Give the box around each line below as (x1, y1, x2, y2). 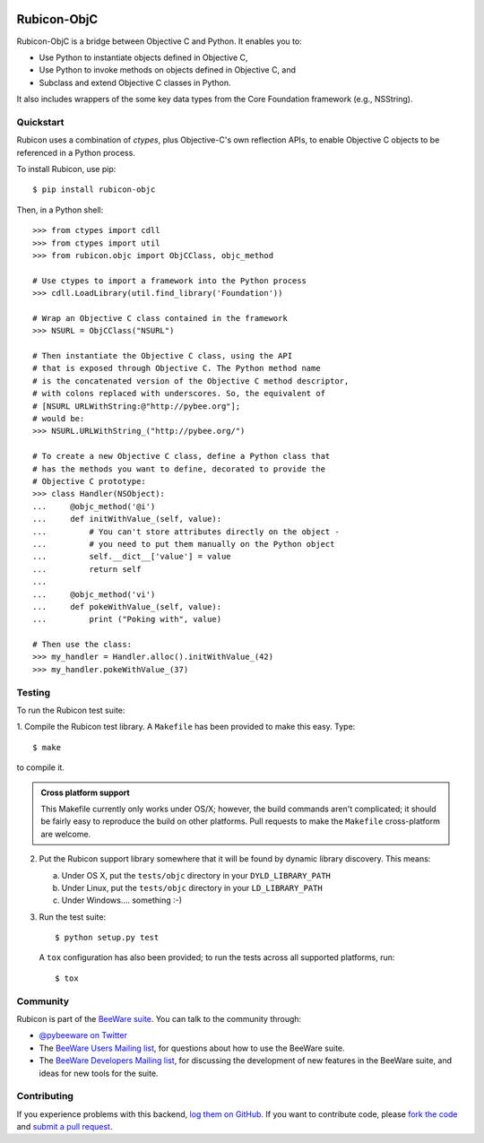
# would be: (32, 413, 85, 424)
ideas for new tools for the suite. (39, 1068, 159, 1078)
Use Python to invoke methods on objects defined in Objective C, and (39, 65, 296, 75)
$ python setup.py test (55, 932, 160, 943)
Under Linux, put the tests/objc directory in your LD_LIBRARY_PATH (61, 882, 323, 893)
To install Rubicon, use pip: (16, 164, 117, 174)
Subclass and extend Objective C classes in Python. (39, 77, 231, 88)
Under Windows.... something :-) (61, 895, 183, 905)
